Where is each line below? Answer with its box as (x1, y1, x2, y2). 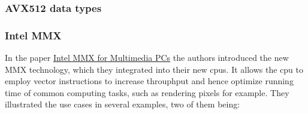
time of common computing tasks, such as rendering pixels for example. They (5, 86, 289, 98)
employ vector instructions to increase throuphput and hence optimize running (5, 75, 294, 87)
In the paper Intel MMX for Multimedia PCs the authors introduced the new (5, 51, 289, 64)
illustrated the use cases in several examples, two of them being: (5, 98, 240, 110)
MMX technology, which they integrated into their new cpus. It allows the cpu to (5, 63, 304, 75)
